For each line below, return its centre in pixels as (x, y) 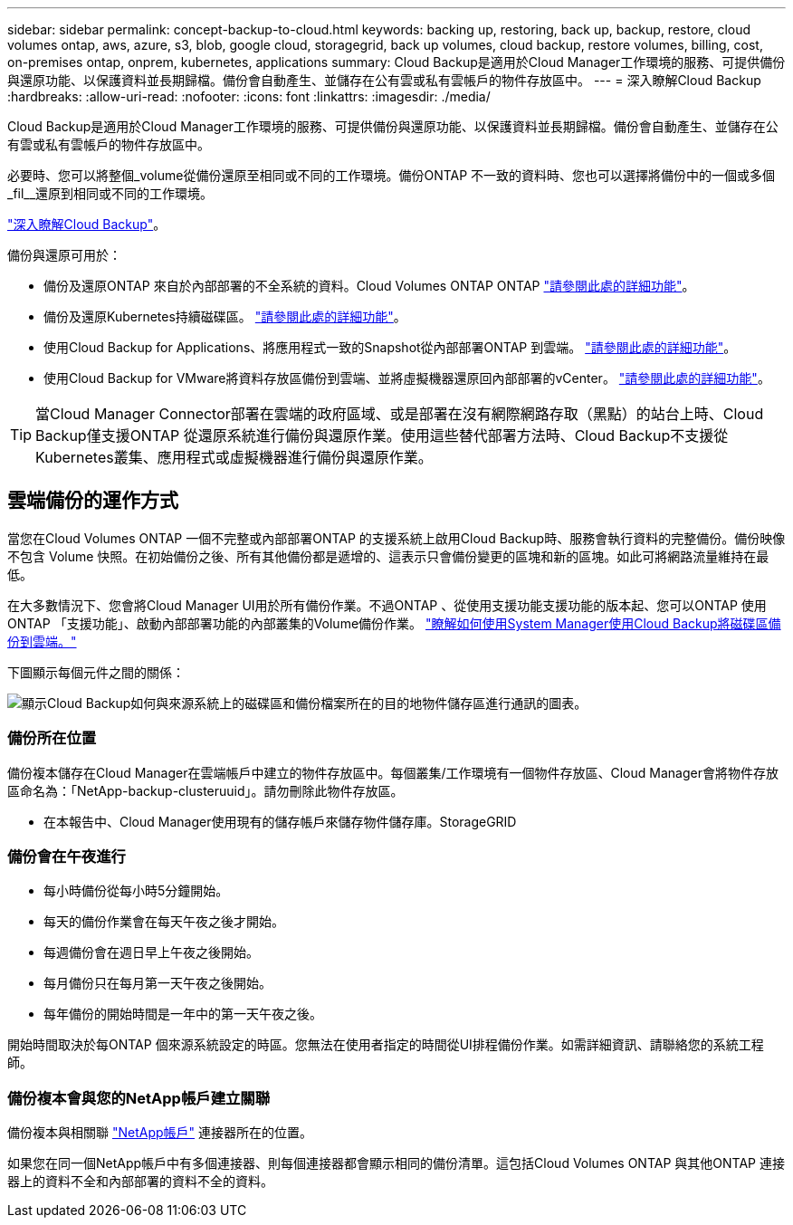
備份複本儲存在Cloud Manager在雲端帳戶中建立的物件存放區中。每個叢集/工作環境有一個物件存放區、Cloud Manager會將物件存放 (393, 772)
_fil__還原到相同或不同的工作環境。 (110, 193)
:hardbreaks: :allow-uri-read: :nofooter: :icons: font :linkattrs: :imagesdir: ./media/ (249, 96)
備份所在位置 (52, 738)
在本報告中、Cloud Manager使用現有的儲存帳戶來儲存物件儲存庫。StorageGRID (280, 821)
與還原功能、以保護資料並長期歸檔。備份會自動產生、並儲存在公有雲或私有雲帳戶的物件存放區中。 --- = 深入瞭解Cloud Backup (384, 80)
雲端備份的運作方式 (93, 501)
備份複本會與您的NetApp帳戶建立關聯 (139, 1098)
